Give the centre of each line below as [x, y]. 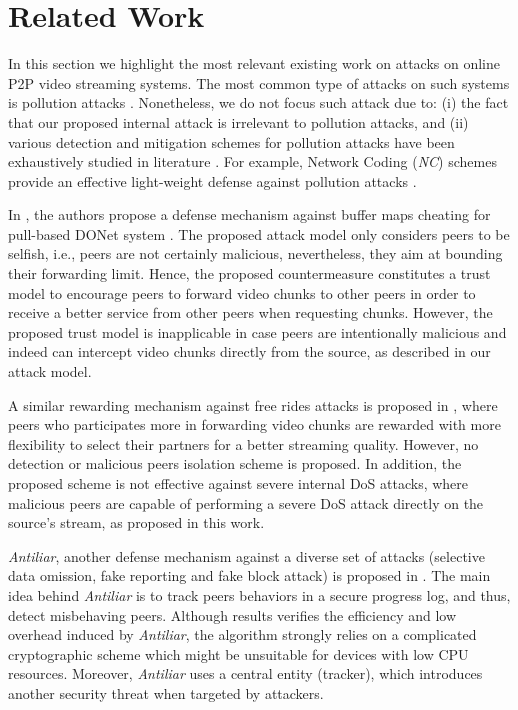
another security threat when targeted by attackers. [166, 692]
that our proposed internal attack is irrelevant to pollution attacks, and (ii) [238, 121]
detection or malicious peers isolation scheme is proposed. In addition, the [235, 463]
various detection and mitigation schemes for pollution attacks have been [231, 141]
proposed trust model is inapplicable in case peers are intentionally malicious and [257, 331]
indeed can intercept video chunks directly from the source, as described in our [249, 351]
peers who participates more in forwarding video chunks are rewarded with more [254, 424]
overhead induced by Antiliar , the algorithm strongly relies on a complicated [242, 634]
